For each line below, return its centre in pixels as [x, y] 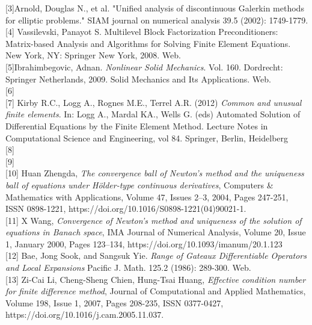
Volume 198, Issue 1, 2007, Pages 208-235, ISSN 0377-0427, [115, 302]
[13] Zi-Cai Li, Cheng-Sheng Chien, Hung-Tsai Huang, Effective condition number [156, 279]
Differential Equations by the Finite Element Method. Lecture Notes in [137, 125]
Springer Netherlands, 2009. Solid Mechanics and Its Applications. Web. [138, 79]
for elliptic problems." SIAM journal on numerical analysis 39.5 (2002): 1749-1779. [157, 20]
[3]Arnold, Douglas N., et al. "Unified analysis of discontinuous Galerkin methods [155, 8]
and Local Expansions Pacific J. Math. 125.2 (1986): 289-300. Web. [128, 268]
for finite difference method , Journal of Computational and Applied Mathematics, [156, 291]
